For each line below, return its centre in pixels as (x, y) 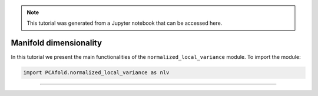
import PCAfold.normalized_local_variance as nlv (96, 73)
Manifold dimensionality (57, 43)
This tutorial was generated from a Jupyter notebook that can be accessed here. (125, 23)
